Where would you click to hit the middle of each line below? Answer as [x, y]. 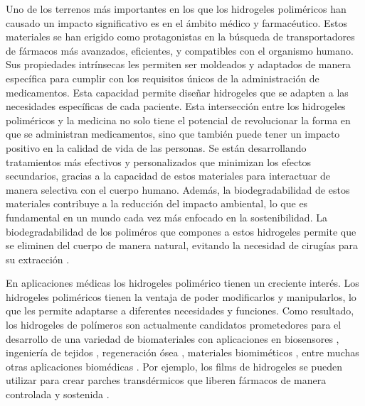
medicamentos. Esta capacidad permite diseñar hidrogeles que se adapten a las [177, 92]
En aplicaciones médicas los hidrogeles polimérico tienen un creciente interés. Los [182, 283]
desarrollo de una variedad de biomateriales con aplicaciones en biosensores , [173, 338]
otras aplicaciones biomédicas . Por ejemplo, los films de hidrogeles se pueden [174, 366]
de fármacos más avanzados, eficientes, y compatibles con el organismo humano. [180, 50]
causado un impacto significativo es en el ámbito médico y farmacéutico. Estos [177, 22]
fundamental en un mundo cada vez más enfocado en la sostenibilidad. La [166, 217]
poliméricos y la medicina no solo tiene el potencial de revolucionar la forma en [178, 120]
